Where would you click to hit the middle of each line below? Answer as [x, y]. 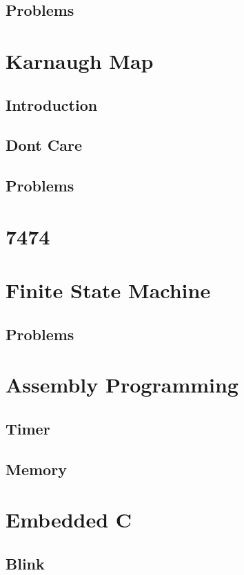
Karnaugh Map [80, 60]
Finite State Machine [108, 290]
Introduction [52, 104]
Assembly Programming [122, 385]
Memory [36, 469]
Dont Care [44, 145]
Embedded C [69, 520]
